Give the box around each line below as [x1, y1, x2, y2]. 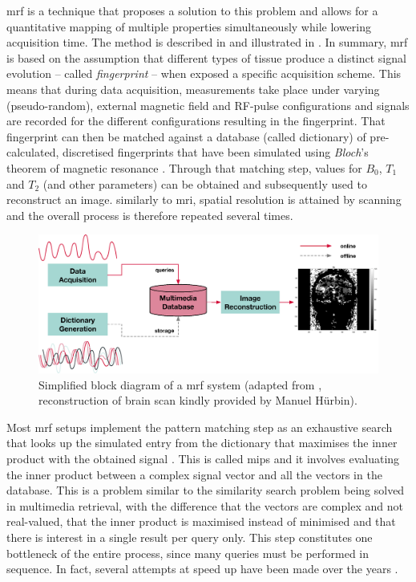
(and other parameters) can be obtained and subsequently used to [42, 175, 367, 192]
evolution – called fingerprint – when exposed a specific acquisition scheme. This [6, 65, 402, 82]
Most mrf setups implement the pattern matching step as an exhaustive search [6, 418, 393, 435]
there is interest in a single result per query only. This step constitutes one [6, 528, 373, 545]
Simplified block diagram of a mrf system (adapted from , [38, 376, 322, 393]
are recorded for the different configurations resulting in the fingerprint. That [6, 112, 386, 129]
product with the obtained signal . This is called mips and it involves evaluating [6, 450, 400, 466]
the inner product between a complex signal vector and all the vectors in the [6, 466, 382, 482]
